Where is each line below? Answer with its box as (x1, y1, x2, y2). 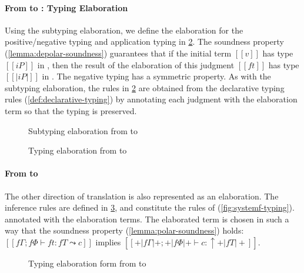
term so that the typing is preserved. (5, 104, 137, 116)
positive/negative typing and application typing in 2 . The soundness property (5, 35, 284, 48)
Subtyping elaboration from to (28, 124, 138, 136)
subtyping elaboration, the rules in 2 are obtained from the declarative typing (5, 81, 285, 94)
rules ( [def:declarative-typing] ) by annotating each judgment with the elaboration (5, 93, 298, 105)
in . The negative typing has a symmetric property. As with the (42, 70, 271, 82)
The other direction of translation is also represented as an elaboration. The (5, 189, 279, 202)
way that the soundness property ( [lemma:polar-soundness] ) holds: (5, 224, 244, 237)
